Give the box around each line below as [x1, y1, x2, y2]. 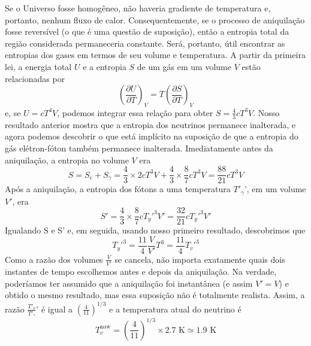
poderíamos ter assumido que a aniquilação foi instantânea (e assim [5, 277, 253, 289]
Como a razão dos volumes [5, 253, 103, 265]
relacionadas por [5, 72, 65, 84]
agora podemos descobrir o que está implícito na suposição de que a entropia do [5, 130, 298, 142]
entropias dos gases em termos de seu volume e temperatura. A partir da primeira [5, 48, 306, 61]
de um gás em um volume [137, 60, 231, 72]
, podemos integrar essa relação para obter [57, 106, 213, 119]
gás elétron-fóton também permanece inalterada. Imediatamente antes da [5, 141, 273, 154]
